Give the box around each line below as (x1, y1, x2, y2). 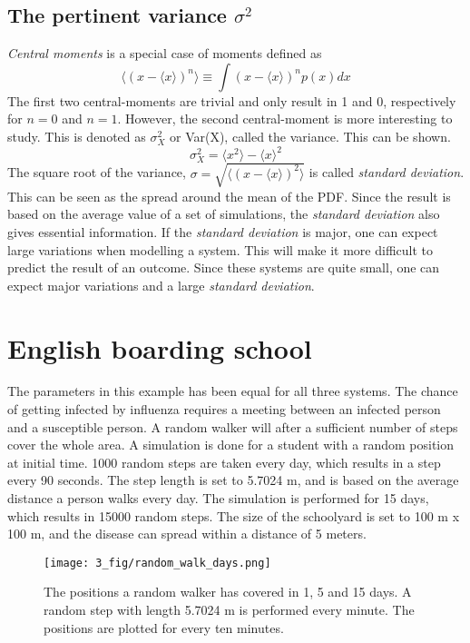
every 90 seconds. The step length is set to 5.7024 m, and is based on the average (7, 470, 459, 490)
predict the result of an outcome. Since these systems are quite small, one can (7, 258, 440, 277)
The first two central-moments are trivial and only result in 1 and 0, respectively (7, 91, 456, 110)
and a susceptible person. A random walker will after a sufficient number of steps (7, 417, 458, 436)
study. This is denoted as (7, 126, 146, 145)
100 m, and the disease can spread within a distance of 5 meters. (7, 524, 367, 543)
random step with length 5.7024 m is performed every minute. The (44, 600, 415, 619)
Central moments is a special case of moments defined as (7, 44, 322, 63)
